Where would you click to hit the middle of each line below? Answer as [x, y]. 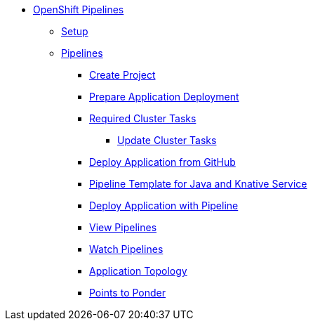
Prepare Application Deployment [164, 97]
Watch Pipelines [126, 249]
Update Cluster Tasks [167, 140]
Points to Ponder [128, 293]
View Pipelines [123, 227]
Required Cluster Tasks [143, 118]
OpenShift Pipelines [79, 9]
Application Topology [138, 271]
